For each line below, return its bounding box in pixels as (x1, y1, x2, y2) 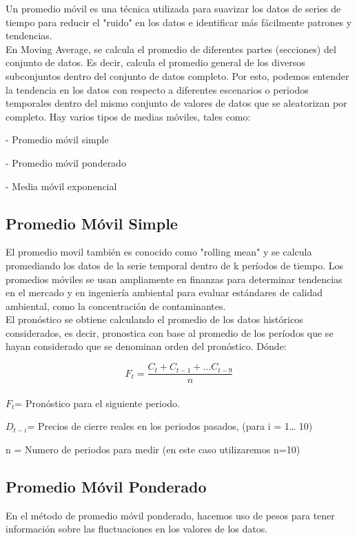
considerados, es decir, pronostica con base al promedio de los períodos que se (6, 325, 334, 340)
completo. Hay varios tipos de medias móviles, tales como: (6, 109, 251, 123)
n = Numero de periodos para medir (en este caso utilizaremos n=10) (6, 442, 300, 456)
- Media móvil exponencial (6, 178, 117, 193)
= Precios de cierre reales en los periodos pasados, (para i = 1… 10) (27, 419, 313, 433)
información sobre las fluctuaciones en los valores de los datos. (6, 521, 268, 536)
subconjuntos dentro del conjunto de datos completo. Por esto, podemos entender (6, 68, 349, 83)
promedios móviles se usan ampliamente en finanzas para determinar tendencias (6, 271, 343, 286)
